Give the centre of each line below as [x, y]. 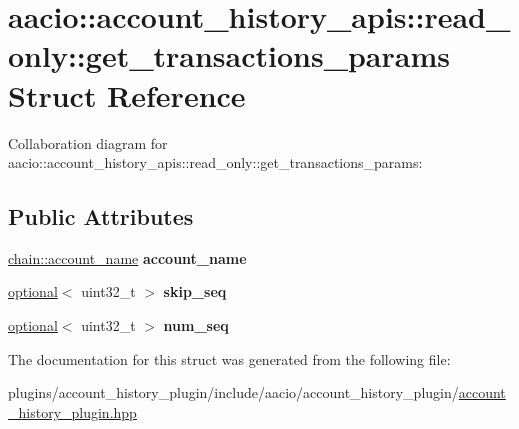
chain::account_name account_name [127, 257]
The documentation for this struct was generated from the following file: [229, 358]
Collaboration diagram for [88, 142]
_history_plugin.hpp [72, 411]
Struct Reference [127, 94]
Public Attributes [101, 216]
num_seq [196, 325]
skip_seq [195, 291]
